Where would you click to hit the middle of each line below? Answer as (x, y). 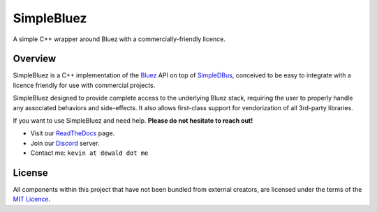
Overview (35, 59)
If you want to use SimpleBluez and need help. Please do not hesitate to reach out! (133, 121)
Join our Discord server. (65, 143)
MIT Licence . (32, 199)
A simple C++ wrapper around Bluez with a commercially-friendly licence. (119, 39)
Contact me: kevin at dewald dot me (89, 153)
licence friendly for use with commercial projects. (84, 85)
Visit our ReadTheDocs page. (73, 133)
